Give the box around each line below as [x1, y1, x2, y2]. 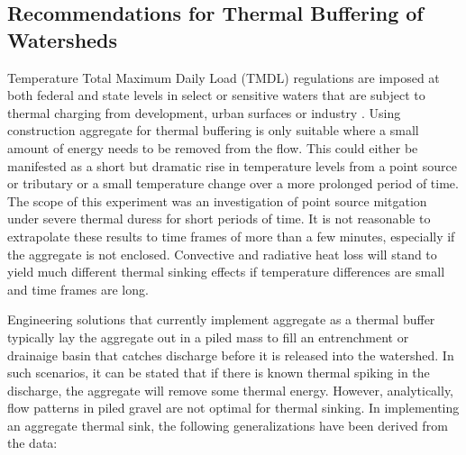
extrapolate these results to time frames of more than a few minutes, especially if [7, 226, 455, 245]
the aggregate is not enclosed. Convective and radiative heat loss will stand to [7, 244, 437, 263]
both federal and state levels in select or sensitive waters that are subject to [7, 86, 425, 105]
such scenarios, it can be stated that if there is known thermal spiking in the [7, 363, 430, 382]
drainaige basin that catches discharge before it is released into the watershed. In [7, 345, 454, 364]
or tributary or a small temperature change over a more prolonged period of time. [7, 174, 459, 193]
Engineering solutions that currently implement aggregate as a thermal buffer [7, 310, 435, 329]
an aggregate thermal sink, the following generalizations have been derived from [7, 415, 448, 434]
